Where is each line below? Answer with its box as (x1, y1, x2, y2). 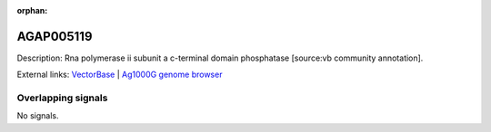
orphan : (16, 5, 48, 15)
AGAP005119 (16, 28, 93, 44)
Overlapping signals (16, 91, 108, 104)
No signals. (16, 110, 59, 121)
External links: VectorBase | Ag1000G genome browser (16, 69, 223, 80)
